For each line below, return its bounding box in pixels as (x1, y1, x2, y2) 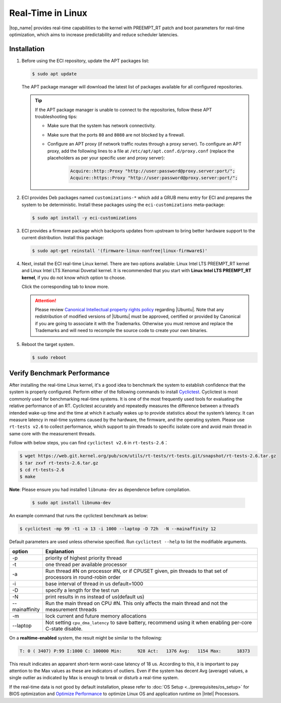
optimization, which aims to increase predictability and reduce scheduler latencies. (9, 31, 179, 37)
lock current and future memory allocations (45, 612, 146, 619)
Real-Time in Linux (9, 7, 88, 18)
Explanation (45, 548, 74, 555)
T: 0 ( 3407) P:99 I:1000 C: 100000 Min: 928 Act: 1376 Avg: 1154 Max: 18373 (19, 648, 250, 654)
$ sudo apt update (32, 71, 77, 76)
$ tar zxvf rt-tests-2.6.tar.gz (19, 460, 99, 466)
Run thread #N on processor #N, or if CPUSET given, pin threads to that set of (45, 567, 228, 574)
